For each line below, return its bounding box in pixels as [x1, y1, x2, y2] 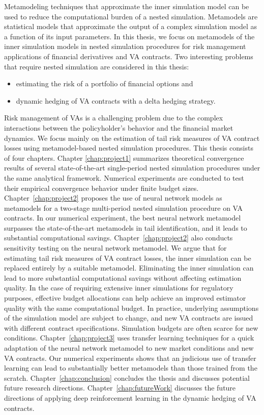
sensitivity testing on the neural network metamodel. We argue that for [4, 242, 227, 253]
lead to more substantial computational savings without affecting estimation [4, 272, 242, 283]
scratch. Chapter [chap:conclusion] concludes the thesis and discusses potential [4, 372, 250, 383]
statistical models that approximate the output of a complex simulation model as [4, 21, 257, 32]
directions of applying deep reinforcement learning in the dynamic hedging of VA [4, 392, 256, 403]
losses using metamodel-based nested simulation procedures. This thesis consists [4, 142, 253, 153]
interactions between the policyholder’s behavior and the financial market [4, 122, 233, 133]
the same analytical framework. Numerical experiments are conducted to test [4, 172, 244, 183]
